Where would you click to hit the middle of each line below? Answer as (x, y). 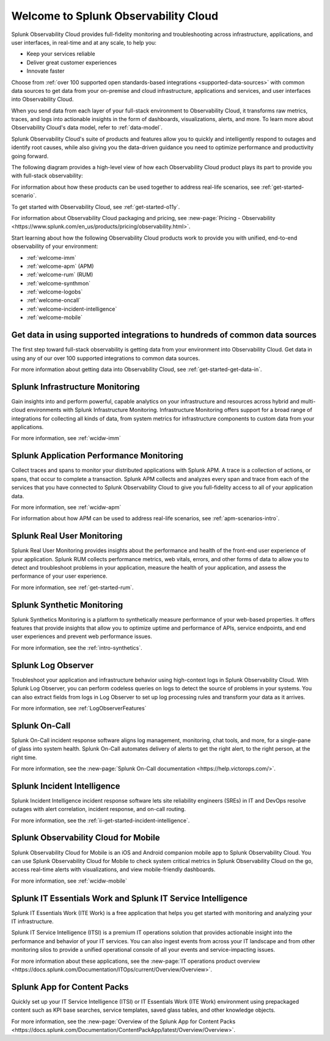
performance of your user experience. (60, 576)
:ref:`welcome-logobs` (55, 292)
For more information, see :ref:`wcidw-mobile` (69, 881)
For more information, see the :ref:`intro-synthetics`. (77, 647)
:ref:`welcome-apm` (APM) (60, 266)
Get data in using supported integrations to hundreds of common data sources (164, 335)
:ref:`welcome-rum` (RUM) (60, 274)
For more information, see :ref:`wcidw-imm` (66, 438)
